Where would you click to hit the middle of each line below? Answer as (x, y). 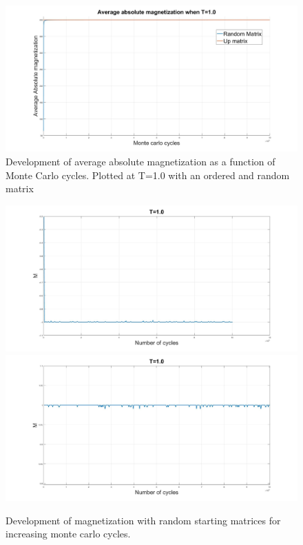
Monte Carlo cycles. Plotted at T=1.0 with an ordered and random (148, 175)
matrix (20, 188)
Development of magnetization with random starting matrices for (143, 520)
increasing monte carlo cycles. (68, 534)
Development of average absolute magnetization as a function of (140, 161)
